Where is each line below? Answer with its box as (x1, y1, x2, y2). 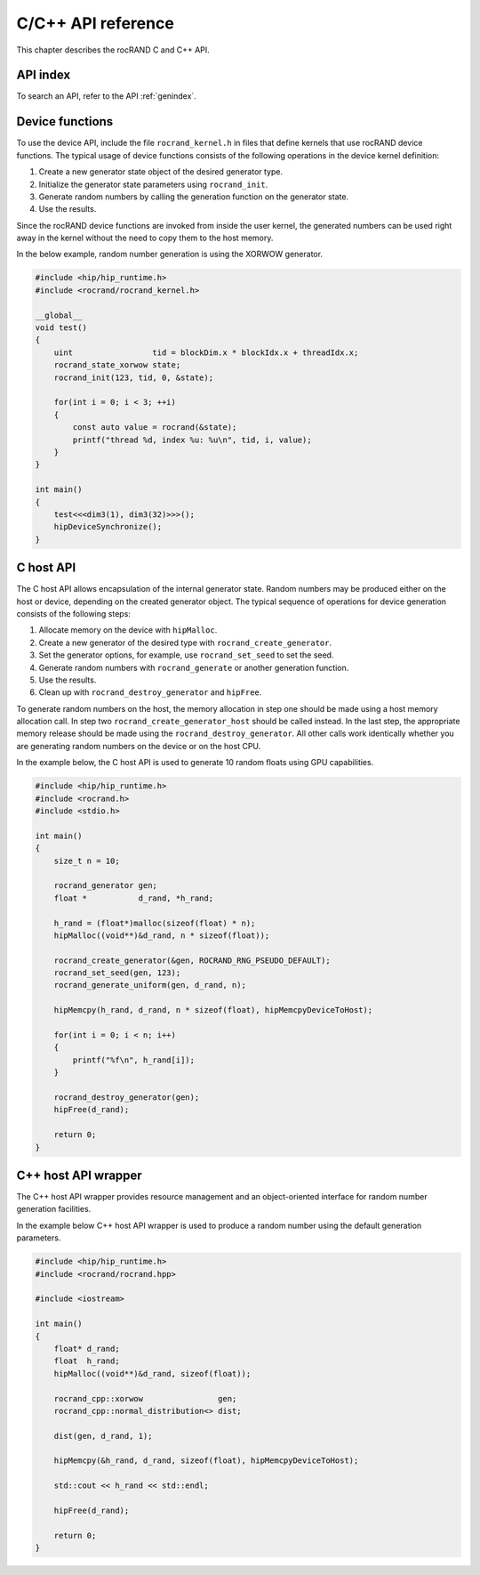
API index (16, 68, 71, 83)
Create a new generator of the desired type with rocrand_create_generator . (38, 637, 332, 648)
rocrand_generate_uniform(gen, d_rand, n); (53, 980, 246, 990)
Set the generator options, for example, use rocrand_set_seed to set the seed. (38, 650, 334, 660)
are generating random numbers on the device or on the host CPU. (16, 740, 261, 751)
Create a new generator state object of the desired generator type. (38, 166, 284, 177)
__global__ (35, 310, 83, 320)
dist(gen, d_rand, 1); (53, 1431, 153, 1441)
